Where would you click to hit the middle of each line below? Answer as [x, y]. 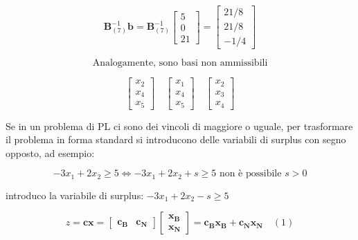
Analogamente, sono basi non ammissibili [180, 63]
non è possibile [250, 174]
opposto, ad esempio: [50, 153]
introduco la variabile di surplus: [75, 195]
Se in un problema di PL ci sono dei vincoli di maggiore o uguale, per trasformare [179, 126]
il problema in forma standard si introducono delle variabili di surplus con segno [176, 139]
